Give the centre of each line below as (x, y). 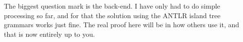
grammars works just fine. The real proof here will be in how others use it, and (122, 25)
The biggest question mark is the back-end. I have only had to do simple (112, 6)
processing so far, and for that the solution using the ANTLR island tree (112, 15)
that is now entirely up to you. (50, 34)
